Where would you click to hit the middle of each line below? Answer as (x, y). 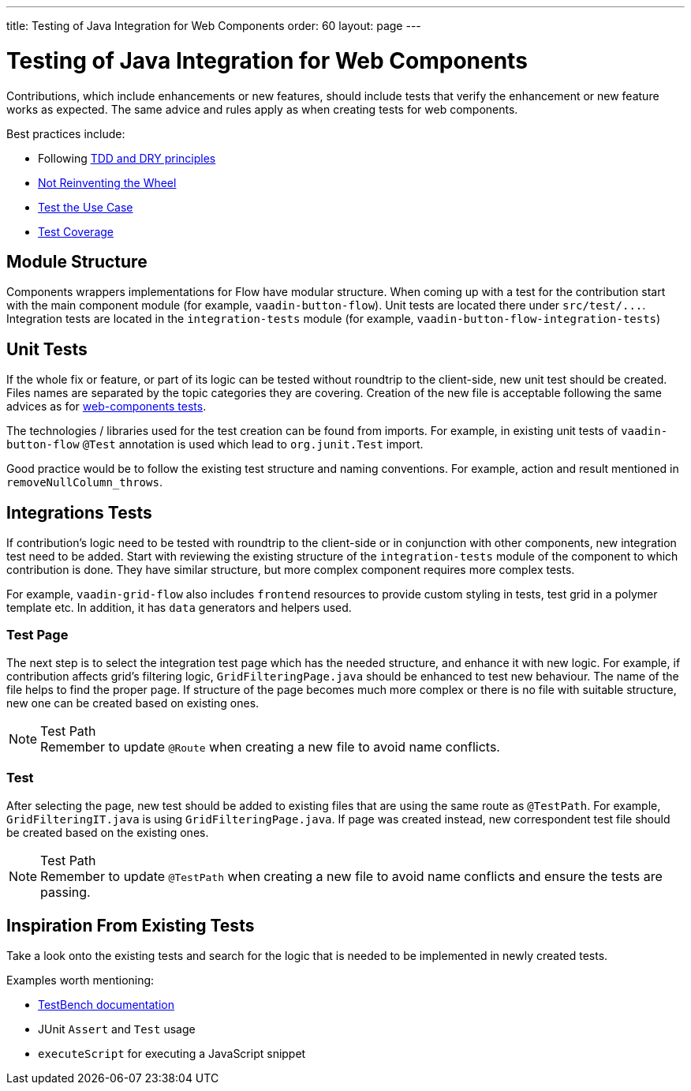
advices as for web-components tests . (106, 407)
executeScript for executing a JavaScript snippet (172, 1054)
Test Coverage (76, 231)
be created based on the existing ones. (108, 832)
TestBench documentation (106, 1005)
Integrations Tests (79, 512)
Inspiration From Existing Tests (131, 925)
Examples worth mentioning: (80, 980)
